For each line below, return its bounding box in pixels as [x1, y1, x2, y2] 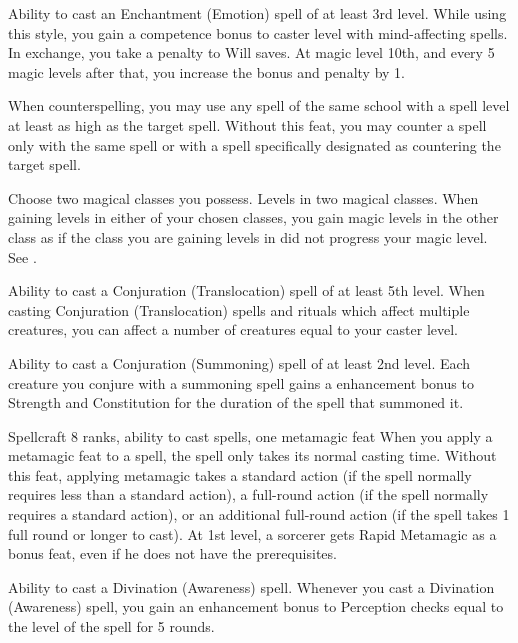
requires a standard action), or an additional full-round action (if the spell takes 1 [8, 504, 510, 525]
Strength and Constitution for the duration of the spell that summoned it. [8, 392, 464, 413]
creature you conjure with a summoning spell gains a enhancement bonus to [8, 372, 474, 393]
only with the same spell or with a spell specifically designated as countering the [8, 134, 501, 155]
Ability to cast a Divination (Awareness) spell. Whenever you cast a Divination [8, 576, 495, 597]
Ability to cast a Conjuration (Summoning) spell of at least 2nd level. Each [8, 352, 471, 373]
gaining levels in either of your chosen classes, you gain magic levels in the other [8, 207, 499, 228]
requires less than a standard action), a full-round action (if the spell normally [8, 484, 489, 505]
